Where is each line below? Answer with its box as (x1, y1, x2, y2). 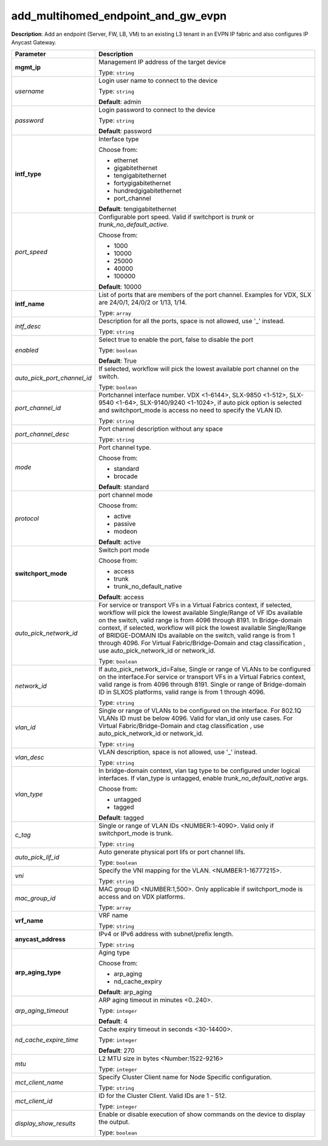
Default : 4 (98, 1017, 128, 1026)
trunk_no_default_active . (98, 221, 169, 229)
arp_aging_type (15, 968, 61, 976)
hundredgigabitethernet (113, 187, 182, 195)
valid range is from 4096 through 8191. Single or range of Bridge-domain (98, 681, 307, 689)
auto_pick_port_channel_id (15, 374, 92, 382)
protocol (15, 514, 39, 523)
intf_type (15, 170, 42, 179)
